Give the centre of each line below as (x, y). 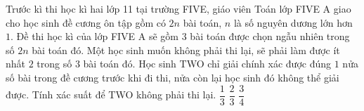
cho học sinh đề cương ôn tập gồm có (86, 22)
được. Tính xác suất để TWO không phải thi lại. (111, 94)
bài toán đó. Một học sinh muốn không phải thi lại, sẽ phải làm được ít (186, 50)
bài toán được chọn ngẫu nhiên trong (270, 36)
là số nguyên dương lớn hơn (293, 22)
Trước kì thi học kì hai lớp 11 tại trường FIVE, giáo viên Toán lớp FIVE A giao (178, 8)
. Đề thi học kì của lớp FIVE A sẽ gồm (95, 36)
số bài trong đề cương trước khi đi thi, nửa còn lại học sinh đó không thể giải (173, 77)
